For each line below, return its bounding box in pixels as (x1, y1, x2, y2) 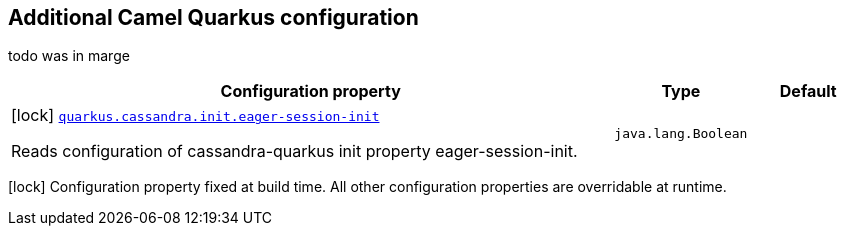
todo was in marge (8, 47, 130, 65)
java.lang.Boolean (614, 125, 748, 141)
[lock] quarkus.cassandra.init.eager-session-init (11, 105, 380, 126)
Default (779, 81, 837, 102)
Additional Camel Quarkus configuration (8, 5, 419, 30)
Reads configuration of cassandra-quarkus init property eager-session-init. (11, 141, 578, 162)
